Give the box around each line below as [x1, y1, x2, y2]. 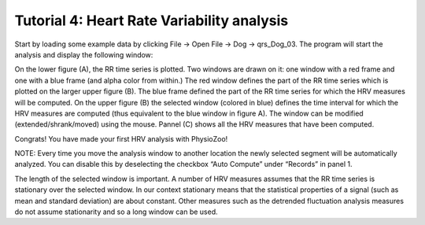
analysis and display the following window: [14, 50, 153, 59]
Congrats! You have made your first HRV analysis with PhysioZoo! [14, 134, 228, 143]
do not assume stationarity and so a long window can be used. [14, 207, 218, 216]
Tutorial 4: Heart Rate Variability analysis [14, 12, 289, 29]
